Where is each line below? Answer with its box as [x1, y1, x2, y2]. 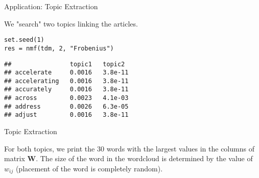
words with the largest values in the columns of [106, 143, 254, 154]
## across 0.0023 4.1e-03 [4, 94, 129, 102]
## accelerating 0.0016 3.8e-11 [4, 77, 129, 85]
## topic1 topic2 [4, 60, 125, 68]
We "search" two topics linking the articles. [4, 18, 138, 29]
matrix [4, 153, 25, 164]
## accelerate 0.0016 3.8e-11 [4, 69, 129, 77]
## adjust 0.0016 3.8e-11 [4, 111, 129, 119]
